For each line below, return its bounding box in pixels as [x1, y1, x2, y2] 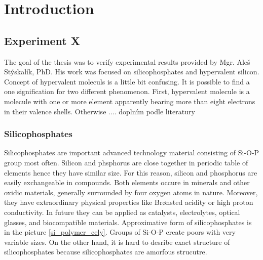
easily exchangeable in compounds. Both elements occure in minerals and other [4, 177, 250, 188]
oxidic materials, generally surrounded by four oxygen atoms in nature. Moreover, [4, 187, 258, 197]
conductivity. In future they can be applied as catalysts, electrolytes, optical [4, 206, 240, 217]
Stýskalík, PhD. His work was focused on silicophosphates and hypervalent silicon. [4, 66, 259, 77]
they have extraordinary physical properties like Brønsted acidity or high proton [4, 197, 253, 207]
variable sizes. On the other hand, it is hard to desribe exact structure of [4, 236, 230, 247]
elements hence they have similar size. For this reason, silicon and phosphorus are [4, 167, 257, 178]
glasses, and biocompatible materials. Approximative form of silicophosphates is [4, 216, 252, 227]
